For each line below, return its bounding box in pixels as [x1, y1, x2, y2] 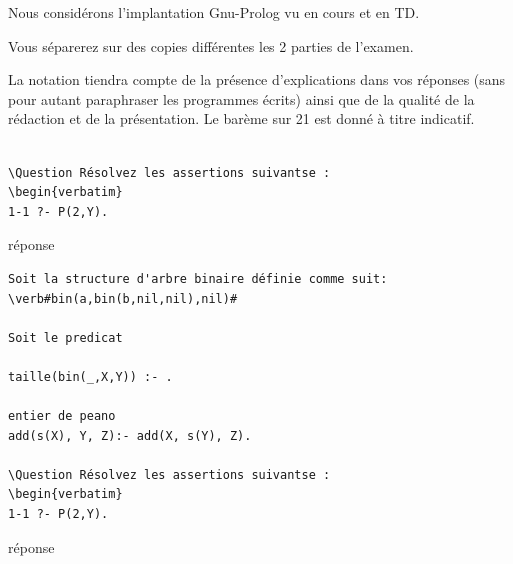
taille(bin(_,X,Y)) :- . [8, 369, 173, 384]
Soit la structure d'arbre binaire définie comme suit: [8, 271, 388, 286]
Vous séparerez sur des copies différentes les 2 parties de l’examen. [8, 35, 414, 56]
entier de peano [8, 409, 116, 424]
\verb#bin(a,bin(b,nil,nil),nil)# [8, 291, 238, 306]
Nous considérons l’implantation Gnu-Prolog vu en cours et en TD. [8, 2, 420, 22]
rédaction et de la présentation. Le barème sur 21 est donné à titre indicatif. [8, 108, 475, 129]
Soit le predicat [8, 330, 123, 345]
